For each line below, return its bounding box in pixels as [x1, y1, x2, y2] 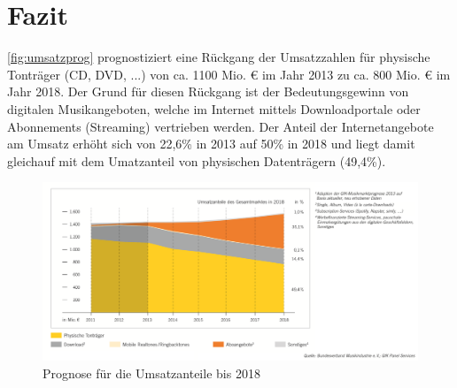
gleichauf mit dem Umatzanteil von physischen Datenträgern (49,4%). [7, 151, 386, 170]
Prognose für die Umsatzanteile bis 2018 [43, 363, 260, 382]
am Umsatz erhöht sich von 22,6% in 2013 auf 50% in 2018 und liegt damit [7, 134, 415, 153]
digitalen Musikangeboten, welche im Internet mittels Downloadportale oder [7, 99, 421, 118]
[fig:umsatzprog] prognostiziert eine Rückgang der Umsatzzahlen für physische [7, 48, 430, 66]
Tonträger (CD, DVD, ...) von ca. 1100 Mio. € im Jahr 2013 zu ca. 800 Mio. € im [7, 65, 451, 83]
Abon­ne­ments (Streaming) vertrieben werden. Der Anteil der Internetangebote [7, 117, 434, 135]
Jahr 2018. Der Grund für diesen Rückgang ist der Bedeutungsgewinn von [7, 82, 409, 101]
